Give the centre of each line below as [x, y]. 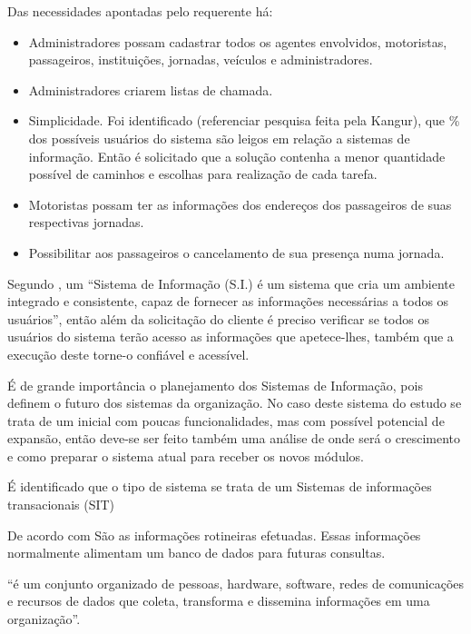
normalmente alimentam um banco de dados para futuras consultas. [196, 553]
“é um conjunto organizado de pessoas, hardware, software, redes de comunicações [236, 583]
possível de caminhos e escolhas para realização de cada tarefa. [203, 174]
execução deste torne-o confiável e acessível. [128, 354]
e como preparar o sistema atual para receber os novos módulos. [186, 456]
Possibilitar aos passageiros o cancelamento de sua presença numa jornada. [236, 252]
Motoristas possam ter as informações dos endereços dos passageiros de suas [240, 204]
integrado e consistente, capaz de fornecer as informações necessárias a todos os [228, 301]
